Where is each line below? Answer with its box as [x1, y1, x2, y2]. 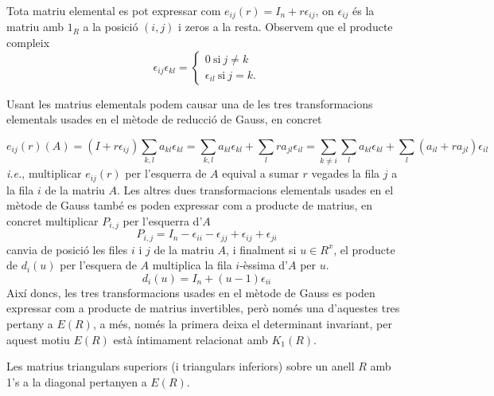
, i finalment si [226, 241, 297, 257]
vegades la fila [311, 165, 380, 182]
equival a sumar [222, 165, 299, 182]
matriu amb [6, 18, 64, 35]
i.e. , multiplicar [6, 165, 82, 182]
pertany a [6, 316, 53, 332]
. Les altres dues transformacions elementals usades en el [117, 181, 394, 198]
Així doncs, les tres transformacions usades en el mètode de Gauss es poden [6, 284, 375, 300]
